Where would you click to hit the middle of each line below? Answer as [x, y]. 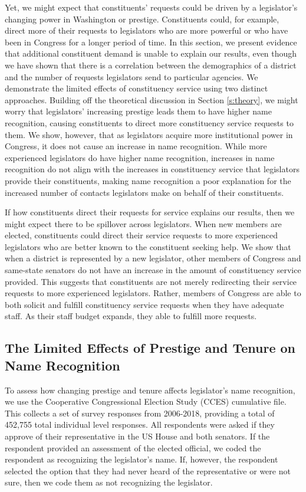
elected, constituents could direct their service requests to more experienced [141, 235]
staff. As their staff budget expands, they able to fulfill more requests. [131, 316]
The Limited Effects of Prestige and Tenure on [150, 348]
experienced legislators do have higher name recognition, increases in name [140, 157]
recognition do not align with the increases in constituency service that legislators [152, 169]
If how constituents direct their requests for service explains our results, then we [150, 212]
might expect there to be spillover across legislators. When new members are [143, 223]
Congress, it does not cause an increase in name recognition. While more [136, 146]
